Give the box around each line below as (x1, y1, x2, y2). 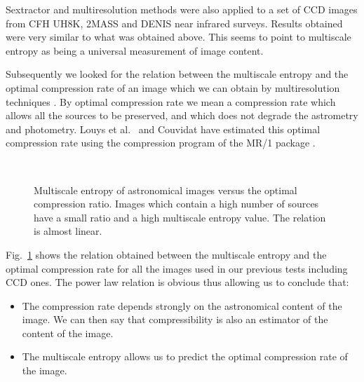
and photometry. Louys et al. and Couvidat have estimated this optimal (6, 121, 321, 136)
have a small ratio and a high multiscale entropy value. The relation (34, 210, 326, 224)
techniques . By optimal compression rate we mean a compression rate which (6, 94, 336, 109)
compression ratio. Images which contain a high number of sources (34, 196, 319, 211)
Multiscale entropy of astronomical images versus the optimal (34, 182, 297, 197)
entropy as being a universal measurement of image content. (6, 43, 264, 57)
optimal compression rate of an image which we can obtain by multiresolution (6, 80, 340, 95)
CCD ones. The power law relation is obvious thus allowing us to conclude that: (6, 275, 349, 289)
